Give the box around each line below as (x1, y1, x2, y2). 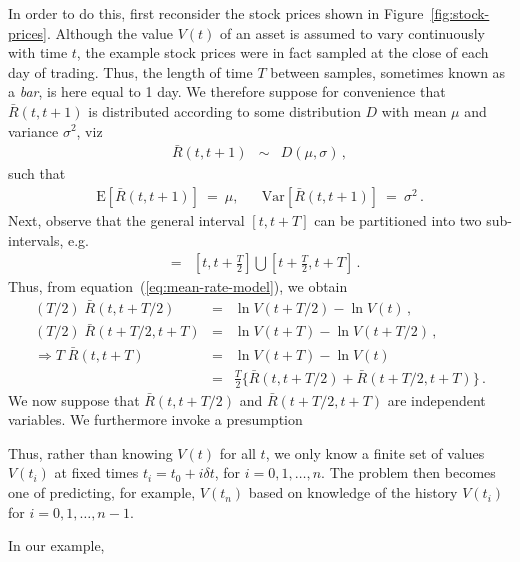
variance (8, 120, 59, 141)
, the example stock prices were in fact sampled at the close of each (76, 42, 489, 63)
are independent (387, 389, 486, 410)
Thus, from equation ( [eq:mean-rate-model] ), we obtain (8, 276, 348, 297)
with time (8, 42, 68, 63)
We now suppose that (8, 389, 140, 410)
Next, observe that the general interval (8, 210, 245, 231)
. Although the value (47, 22, 174, 43)
